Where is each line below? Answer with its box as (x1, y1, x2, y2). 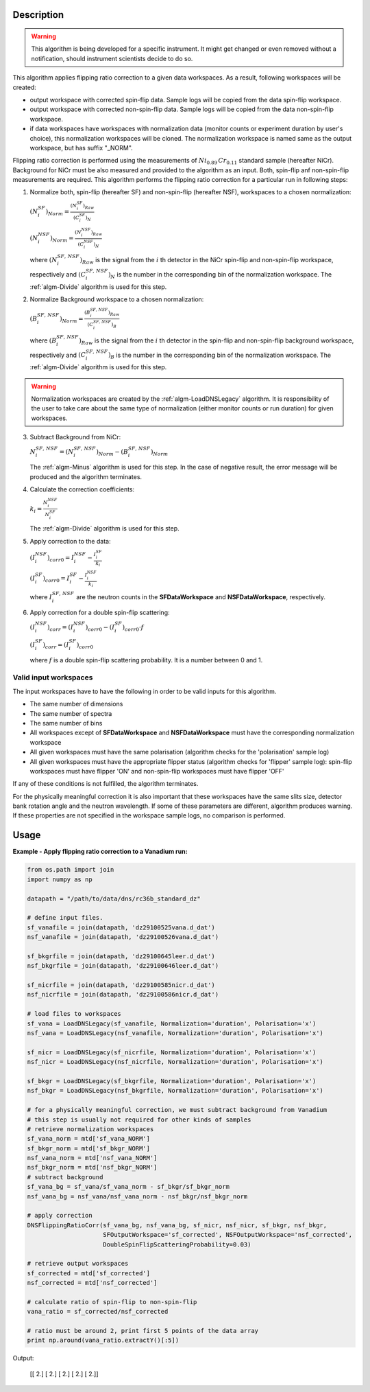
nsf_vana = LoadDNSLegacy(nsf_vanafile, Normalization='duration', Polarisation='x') (27, 1029, 323, 1036)
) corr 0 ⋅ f (122, 623, 144, 633)
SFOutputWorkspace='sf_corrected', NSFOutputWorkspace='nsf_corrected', (103, 1231, 353, 1239)
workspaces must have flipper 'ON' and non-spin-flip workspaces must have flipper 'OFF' (29, 767, 284, 775)
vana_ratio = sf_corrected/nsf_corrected (27, 1308, 169, 1316)
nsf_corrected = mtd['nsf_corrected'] (27, 1279, 158, 1287)
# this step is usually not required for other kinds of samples (27, 1115, 251, 1124)
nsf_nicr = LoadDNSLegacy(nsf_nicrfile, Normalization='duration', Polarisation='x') (27, 1058, 323, 1066)
